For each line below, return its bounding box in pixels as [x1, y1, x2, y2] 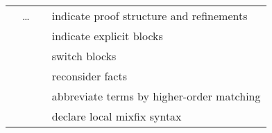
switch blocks [51, 48, 117, 64]
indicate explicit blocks [51, 28, 163, 44]
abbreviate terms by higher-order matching [51, 88, 261, 104]
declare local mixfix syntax [51, 108, 182, 124]
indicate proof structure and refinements [51, 8, 248, 24]
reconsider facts [51, 68, 128, 84]
